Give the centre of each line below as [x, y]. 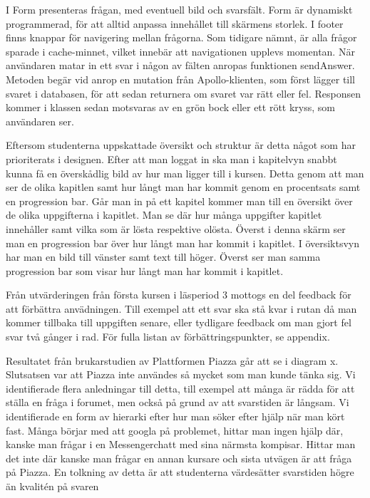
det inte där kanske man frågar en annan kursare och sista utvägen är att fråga [179, 458]
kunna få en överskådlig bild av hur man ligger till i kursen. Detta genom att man [185, 173]
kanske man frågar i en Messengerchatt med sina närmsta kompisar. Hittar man [181, 444]
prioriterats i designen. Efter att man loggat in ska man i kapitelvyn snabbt [171, 159]
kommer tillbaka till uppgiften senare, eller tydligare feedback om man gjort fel [179, 322]
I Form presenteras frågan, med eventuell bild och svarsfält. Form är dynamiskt [179, 9]
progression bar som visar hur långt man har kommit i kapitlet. [145, 270]
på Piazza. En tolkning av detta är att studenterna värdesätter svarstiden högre [180, 472]
